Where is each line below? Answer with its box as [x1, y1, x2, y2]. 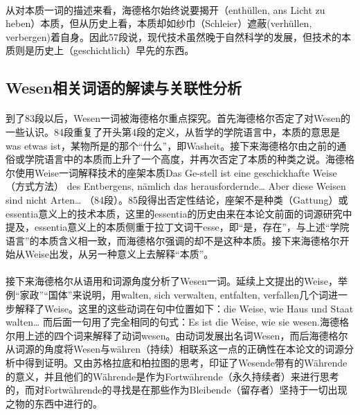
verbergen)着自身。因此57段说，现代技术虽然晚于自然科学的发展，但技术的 [6, 29, 342, 44]
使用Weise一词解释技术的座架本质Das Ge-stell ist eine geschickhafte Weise [15, 165, 337, 179]
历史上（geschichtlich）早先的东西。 [34, 43, 195, 58]
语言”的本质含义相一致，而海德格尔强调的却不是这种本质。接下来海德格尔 [6, 233, 340, 247]
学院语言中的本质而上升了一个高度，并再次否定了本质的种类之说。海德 [24, 152, 345, 166]
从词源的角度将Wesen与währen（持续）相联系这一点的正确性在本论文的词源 [6, 342, 344, 356]
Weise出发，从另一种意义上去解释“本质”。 [24, 247, 214, 261]
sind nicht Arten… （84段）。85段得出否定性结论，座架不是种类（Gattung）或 [6, 192, 348, 206]
